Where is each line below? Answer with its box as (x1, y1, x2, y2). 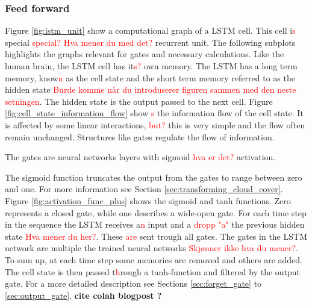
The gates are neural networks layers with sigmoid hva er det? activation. (5, 151, 276, 163)
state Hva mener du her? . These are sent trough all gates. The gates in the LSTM (5, 230, 307, 242)
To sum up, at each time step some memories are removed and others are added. (5, 253, 302, 266)
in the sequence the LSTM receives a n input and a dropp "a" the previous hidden (5, 218, 305, 231)
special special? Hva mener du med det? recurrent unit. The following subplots (5, 36, 296, 48)
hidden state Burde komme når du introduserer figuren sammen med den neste (5, 83, 296, 96)
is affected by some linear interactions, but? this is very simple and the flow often (5, 118, 305, 131)
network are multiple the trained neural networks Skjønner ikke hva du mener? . (5, 242, 298, 254)
